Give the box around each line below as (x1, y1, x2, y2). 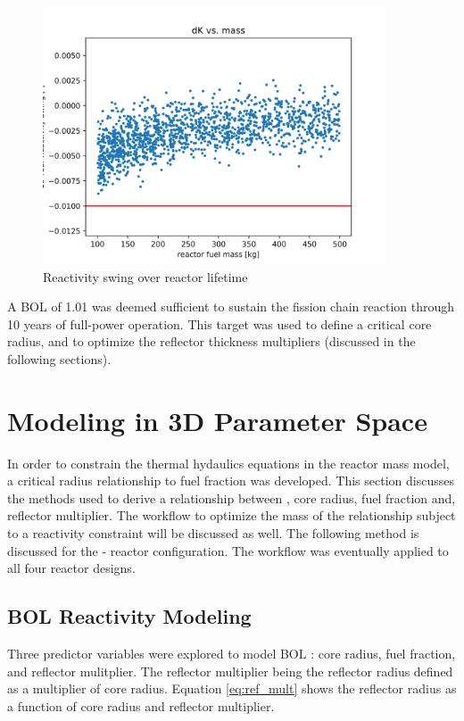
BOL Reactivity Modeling (7, 602, 252, 630)
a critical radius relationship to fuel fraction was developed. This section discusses (7, 471, 454, 490)
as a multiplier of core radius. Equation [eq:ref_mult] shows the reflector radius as (7, 679, 457, 698)
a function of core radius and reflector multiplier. (7, 696, 275, 715)
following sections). (7, 349, 112, 368)
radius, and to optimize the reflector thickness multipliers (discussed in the (7, 332, 416, 351)
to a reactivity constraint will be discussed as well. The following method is (7, 524, 419, 543)
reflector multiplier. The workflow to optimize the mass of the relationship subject (7, 506, 456, 525)
